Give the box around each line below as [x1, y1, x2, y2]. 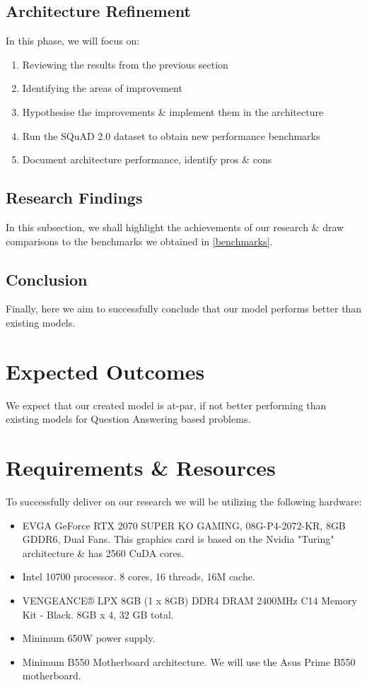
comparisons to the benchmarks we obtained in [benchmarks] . [6, 233, 273, 248]
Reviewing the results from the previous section [22, 57, 228, 71]
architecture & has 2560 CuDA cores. [22, 545, 185, 560]
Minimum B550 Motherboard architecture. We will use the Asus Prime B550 [22, 654, 356, 669]
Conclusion [6, 268, 88, 290]
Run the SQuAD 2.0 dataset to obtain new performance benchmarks [22, 128, 320, 143]
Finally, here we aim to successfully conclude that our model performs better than [6, 301, 362, 316]
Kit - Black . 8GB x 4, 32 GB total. [22, 607, 174, 621]
